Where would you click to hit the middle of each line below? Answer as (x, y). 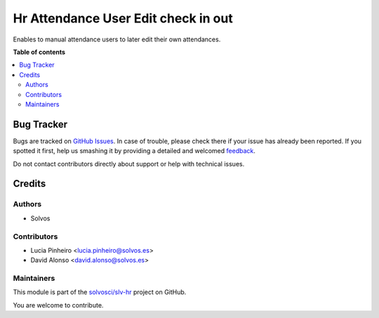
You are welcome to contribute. (58, 305)
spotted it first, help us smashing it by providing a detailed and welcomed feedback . (134, 151)
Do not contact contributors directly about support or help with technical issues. (129, 164)
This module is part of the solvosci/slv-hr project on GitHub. (100, 292)
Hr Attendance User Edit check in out (123, 18)
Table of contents (39, 52)
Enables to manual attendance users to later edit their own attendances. (117, 39)
